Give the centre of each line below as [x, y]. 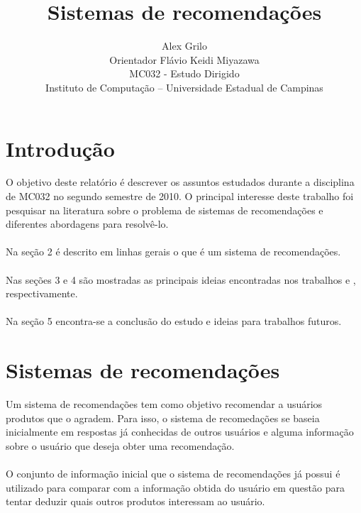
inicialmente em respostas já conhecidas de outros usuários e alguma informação [180, 432]
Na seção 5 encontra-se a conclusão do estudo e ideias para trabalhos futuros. [174, 321]
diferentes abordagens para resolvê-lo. [87, 224]
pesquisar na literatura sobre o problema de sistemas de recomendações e [165, 210]
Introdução [60, 148]
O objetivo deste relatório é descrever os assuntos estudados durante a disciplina [180, 182]
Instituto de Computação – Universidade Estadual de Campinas [184, 87]
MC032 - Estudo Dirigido [184, 73]
